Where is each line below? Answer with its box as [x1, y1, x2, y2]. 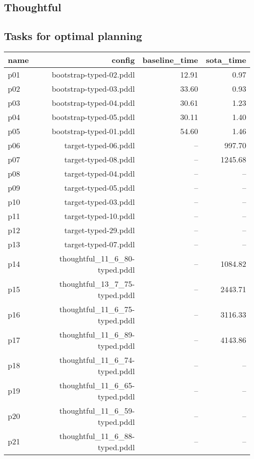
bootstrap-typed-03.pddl [51, 82, 135, 94]
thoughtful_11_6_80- [59, 252, 135, 264]
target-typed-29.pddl [64, 224, 135, 236]
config [111, 54, 135, 65]
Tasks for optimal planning [4, 28, 142, 43]
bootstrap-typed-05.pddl [51, 111, 135, 122]
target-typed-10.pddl [64, 210, 135, 221]
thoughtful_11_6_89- [59, 328, 135, 340]
